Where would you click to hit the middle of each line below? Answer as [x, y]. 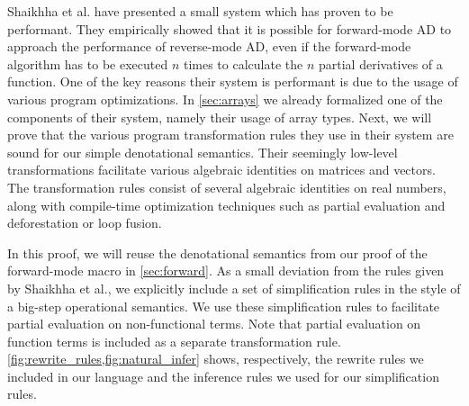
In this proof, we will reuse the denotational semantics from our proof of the [217, 253]
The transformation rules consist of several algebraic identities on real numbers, [227, 187]
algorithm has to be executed [88, 63]
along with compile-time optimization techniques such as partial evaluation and [226, 205]
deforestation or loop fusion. [85, 223]
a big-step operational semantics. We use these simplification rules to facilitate [224, 306]
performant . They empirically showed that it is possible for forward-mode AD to [230, 28]
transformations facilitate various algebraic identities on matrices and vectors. [221, 170]
